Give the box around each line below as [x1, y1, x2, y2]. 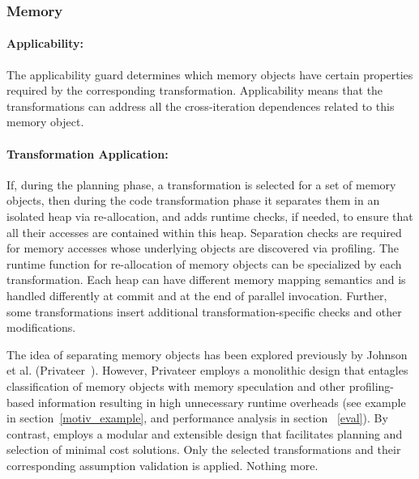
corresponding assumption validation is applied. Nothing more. [6, 456, 319, 473]
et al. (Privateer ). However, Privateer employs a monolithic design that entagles [6, 362, 408, 379]
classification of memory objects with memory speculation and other [6, 377, 346, 394]
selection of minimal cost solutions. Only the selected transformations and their [6, 441, 401, 458]
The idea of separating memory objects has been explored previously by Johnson [6, 345, 408, 362]
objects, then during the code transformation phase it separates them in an [6, 192, 380, 209]
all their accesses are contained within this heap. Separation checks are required [6, 223, 402, 240]
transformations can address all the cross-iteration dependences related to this [6, 97, 395, 114]
